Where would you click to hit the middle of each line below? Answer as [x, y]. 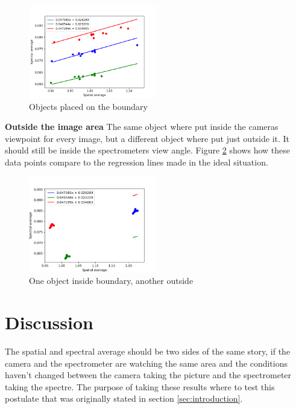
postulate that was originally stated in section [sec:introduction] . [124, 398]
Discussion [49, 322]
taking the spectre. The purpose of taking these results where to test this [140, 386]
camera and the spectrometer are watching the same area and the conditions [146, 363]
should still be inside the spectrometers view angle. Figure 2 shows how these [147, 150]
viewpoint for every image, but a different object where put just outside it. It [147, 138]
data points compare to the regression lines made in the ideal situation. [137, 162]
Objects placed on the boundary [88, 106]
